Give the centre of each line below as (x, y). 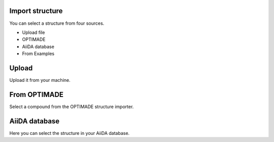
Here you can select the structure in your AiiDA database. (70, 133)
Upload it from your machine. (40, 80)
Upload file (33, 32)
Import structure (36, 11)
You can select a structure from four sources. (57, 23)
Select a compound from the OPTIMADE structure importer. (72, 107)
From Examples (38, 54)
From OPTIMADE (36, 94)
